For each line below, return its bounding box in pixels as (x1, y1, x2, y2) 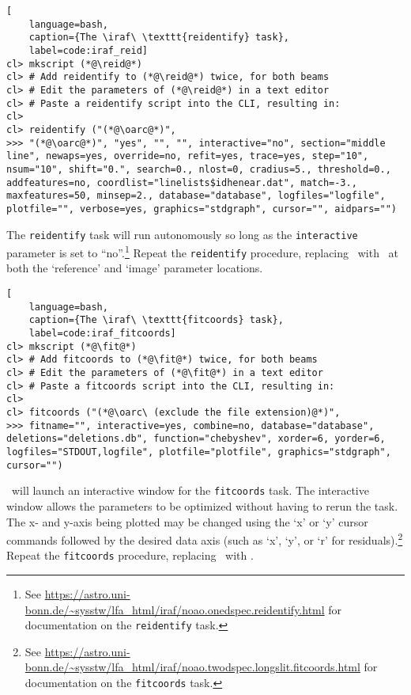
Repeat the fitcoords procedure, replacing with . (6, 547, 254, 564)
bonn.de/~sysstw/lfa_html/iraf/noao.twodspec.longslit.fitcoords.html (25, 659, 360, 675)
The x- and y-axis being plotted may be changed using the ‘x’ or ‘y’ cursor (6, 513, 368, 530)
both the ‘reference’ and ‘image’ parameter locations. (6, 260, 263, 276)
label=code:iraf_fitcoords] (28, 328, 176, 340)
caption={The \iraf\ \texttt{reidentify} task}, (28, 32, 289, 44)
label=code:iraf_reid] (28, 44, 148, 56)
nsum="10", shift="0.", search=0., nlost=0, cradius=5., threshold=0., (6, 163, 391, 175)
